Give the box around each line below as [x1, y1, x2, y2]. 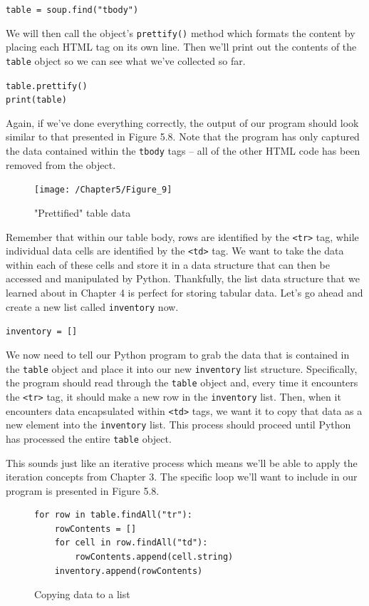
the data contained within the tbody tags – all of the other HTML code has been [6, 143, 360, 158]
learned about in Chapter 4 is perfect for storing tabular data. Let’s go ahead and [6, 285, 363, 300]
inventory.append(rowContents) [54, 565, 203, 576]
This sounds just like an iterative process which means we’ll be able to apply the [6, 455, 358, 470]
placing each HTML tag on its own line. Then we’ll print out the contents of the [6, 39, 357, 54]
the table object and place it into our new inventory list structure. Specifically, [6, 361, 358, 376]
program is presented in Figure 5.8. [6, 483, 160, 498]
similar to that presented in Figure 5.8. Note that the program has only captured [6, 129, 360, 144]
